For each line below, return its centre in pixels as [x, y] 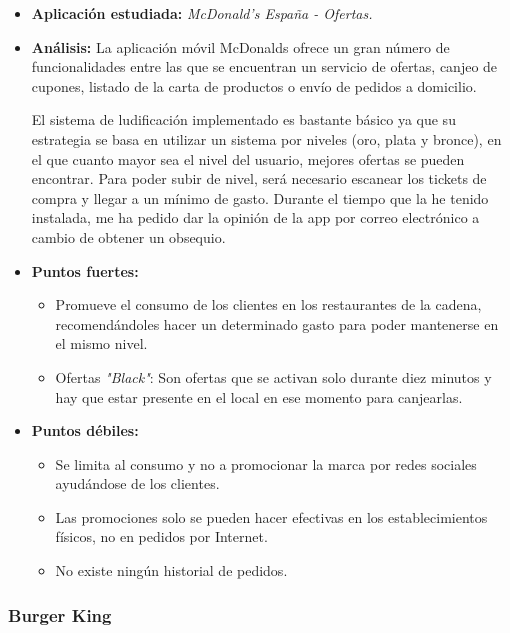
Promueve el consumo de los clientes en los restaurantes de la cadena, [268, 304]
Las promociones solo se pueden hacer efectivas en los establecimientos [271, 516]
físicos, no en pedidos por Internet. [161, 536]
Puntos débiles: [85, 430]
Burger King [60, 614]
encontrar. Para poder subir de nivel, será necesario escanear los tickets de [259, 178]
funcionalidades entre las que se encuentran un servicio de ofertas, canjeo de [264, 66]
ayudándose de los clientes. [137, 483]
